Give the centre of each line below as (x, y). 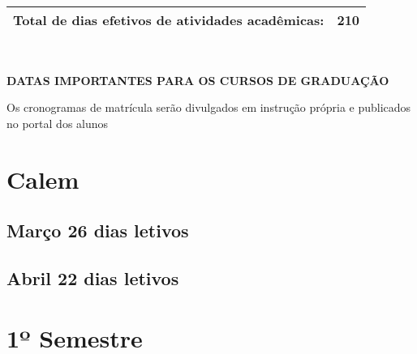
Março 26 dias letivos (98, 230)
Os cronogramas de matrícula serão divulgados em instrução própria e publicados (209, 107)
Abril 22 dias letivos (93, 277)
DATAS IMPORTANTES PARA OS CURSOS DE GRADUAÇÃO (198, 80)
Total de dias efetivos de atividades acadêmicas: (169, 20)
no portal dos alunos (58, 123)
